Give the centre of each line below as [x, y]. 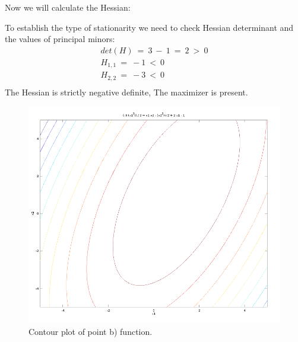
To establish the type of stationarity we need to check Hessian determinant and [149, 27]
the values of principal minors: [60, 39]
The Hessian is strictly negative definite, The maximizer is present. [126, 92]
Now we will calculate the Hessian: [68, 7]
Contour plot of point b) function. [91, 332]
